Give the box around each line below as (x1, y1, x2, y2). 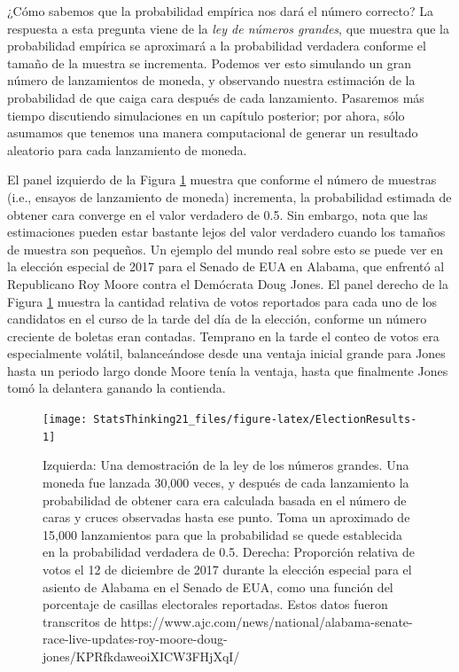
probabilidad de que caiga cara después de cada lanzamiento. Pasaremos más (7, 88, 424, 106)
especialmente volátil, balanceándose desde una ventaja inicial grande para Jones (7, 344, 446, 363)
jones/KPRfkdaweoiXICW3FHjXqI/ (43, 646, 240, 665)
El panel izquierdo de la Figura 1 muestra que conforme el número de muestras (7, 170, 437, 189)
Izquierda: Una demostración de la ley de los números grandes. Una (43, 456, 409, 474)
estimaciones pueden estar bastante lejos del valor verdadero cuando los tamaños (7, 223, 446, 241)
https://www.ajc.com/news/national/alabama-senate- (121, 612, 413, 630)
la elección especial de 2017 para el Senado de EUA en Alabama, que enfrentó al (7, 257, 445, 276)
